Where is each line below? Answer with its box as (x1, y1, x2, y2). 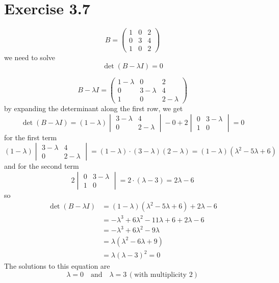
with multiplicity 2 (134, 271, 193, 278)
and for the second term (4, 161, 79, 171)
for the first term (4, 132, 57, 142)
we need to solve (4, 52, 55, 63)
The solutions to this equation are (4, 261, 110, 271)
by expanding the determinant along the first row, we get (4, 103, 183, 114)
